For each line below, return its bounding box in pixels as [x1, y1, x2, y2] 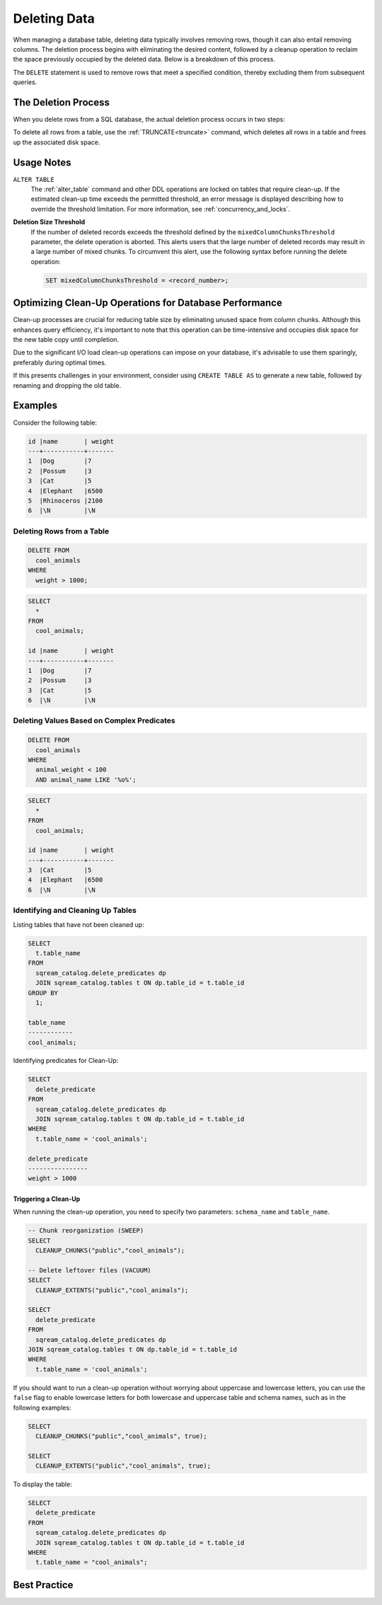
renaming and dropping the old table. [13, 381, 122, 389]
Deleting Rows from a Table [13, 526, 110, 536]
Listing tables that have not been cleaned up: [13, 920, 144, 928]
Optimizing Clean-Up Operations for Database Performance [13, 297, 282, 309]
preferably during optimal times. [13, 358, 107, 367]
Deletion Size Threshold [13, 218, 85, 226]
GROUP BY [28, 989, 59, 997]
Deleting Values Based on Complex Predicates [13, 715, 176, 725]
